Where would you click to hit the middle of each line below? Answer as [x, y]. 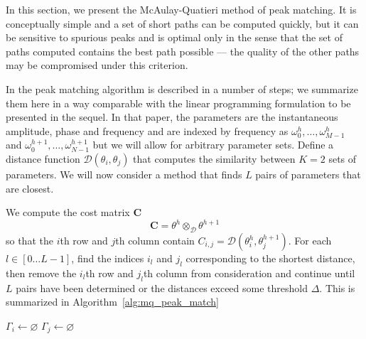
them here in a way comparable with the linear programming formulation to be [178, 103]
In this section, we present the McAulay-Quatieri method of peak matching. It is [181, 9]
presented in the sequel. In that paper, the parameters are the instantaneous [172, 117]
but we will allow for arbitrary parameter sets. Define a [213, 145]
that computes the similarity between [214, 158]
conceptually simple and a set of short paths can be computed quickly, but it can [182, 23]
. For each [310, 241]
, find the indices [108, 258]
